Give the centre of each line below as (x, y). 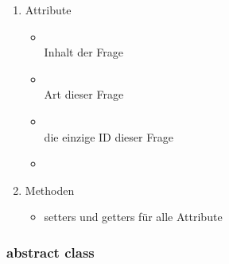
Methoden (50, 190)
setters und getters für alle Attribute (133, 217)
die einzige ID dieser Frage (109, 136)
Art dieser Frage (84, 94)
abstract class (50, 252)
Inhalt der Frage (84, 52)
